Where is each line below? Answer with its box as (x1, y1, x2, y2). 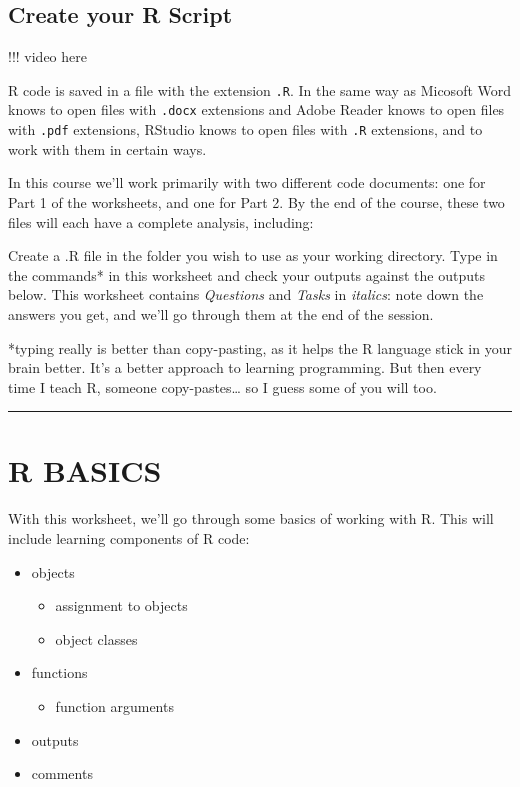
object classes (55, 628, 138, 649)
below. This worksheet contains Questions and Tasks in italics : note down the (8, 284, 484, 305)
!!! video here (8, 46, 87, 67)
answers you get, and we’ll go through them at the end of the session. (8, 303, 434, 324)
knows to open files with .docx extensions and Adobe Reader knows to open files (8, 99, 505, 120)
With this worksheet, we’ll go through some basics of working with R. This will (8, 508, 494, 529)
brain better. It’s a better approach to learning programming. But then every (8, 357, 482, 378)
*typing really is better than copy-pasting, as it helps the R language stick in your (8, 337, 512, 358)
